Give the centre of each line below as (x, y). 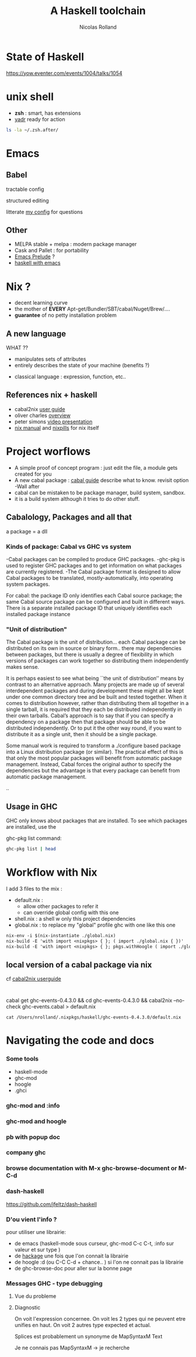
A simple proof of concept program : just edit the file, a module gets (96, 467)
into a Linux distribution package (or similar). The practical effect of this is (95, 752)
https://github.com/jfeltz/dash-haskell (52, 1204)
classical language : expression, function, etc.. (70, 377)
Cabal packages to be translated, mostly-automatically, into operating (90, 577)
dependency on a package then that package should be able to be (86, 722)
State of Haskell (45, 57)
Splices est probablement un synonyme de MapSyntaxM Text (88, 1337)
